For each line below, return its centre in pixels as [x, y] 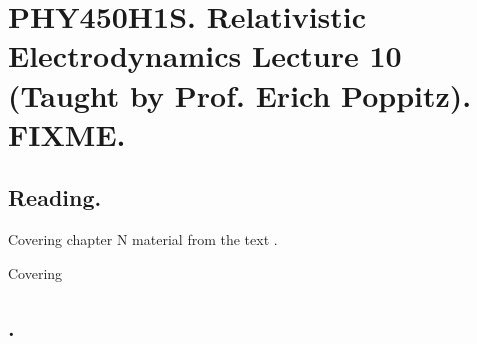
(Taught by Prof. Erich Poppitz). [240, 94]
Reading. [55, 197]
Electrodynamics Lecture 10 [205, 55]
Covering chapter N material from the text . [143, 239]
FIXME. [67, 133]
